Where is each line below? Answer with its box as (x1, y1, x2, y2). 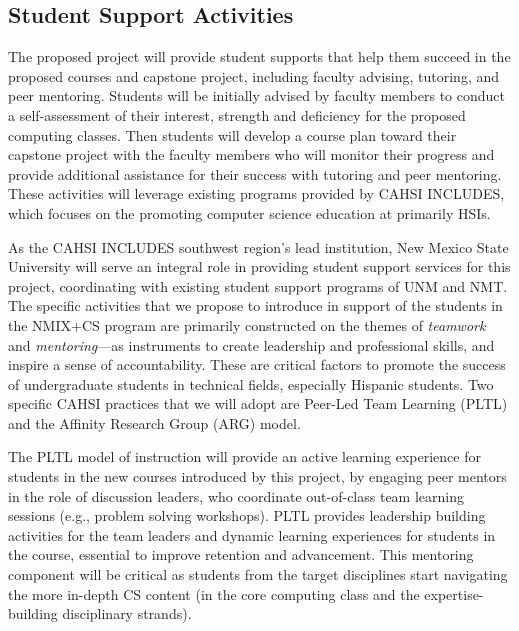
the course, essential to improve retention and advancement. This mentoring (8, 544, 474, 565)
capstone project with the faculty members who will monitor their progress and (8, 144, 495, 165)
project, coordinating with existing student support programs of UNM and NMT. (8, 275, 508, 296)
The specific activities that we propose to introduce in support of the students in (8, 295, 503, 316)
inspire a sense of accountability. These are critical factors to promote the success (8, 354, 506, 375)
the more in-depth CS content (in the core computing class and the (8, 583, 420, 604)
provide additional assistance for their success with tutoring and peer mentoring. (8, 163, 502, 184)
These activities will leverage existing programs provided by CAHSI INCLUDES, (8, 183, 505, 204)
